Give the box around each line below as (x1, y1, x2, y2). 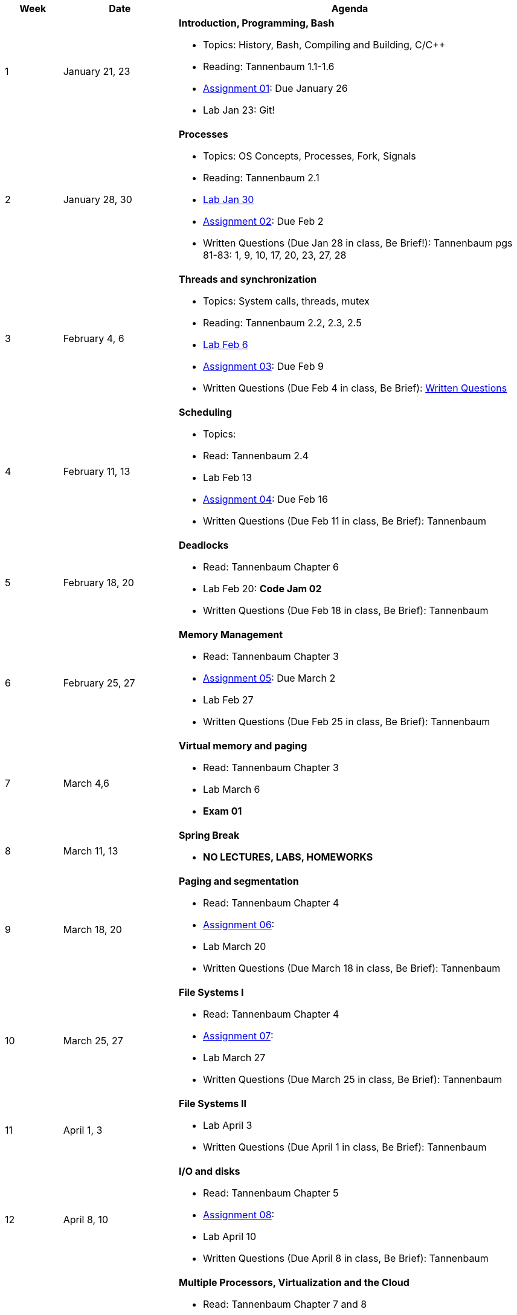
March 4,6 (63, 777, 109, 789)
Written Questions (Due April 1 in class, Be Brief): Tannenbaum (202, 1141, 487, 1153)
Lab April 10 (202, 1230, 257, 1242)
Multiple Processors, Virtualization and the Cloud (178, 1276, 409, 1288)
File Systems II (178, 1097, 247, 1110)
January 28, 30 (63, 193, 132, 205)
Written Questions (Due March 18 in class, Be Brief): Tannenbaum (202, 962, 501, 974)
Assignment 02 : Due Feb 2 (202, 215, 324, 227)
